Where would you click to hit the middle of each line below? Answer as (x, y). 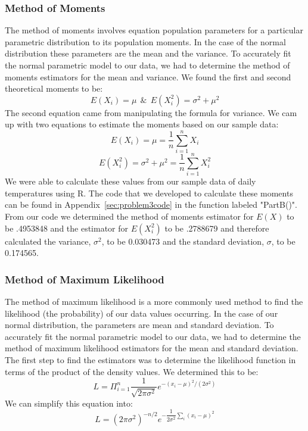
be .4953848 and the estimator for (67, 228)
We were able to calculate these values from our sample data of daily (130, 181)
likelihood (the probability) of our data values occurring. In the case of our (141, 313)
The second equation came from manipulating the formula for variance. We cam (151, 112)
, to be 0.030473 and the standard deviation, (183, 241)
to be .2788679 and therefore (217, 228)
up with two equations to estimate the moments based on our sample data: (142, 124)
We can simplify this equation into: (69, 403)
